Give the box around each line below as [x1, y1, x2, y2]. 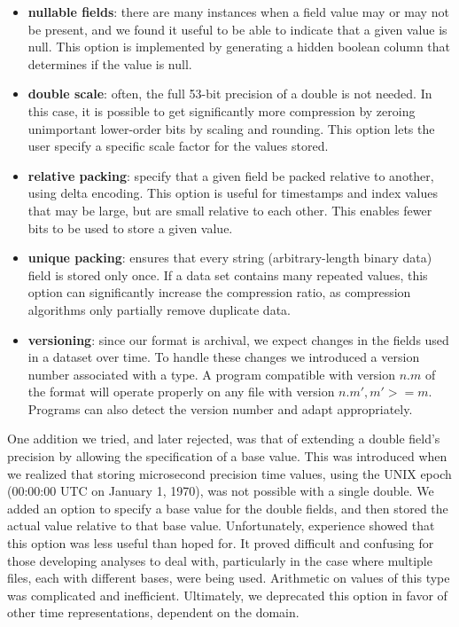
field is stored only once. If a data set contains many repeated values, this [27, 265, 428, 284]
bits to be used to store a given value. [27, 218, 233, 237]
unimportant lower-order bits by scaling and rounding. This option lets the [27, 119, 435, 137]
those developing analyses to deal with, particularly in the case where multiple [7, 551, 432, 569]
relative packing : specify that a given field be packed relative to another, [27, 166, 434, 184]
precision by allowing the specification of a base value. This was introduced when [7, 447, 447, 466]
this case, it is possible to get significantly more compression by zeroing [27, 101, 416, 120]
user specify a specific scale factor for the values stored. [27, 137, 329, 155]
